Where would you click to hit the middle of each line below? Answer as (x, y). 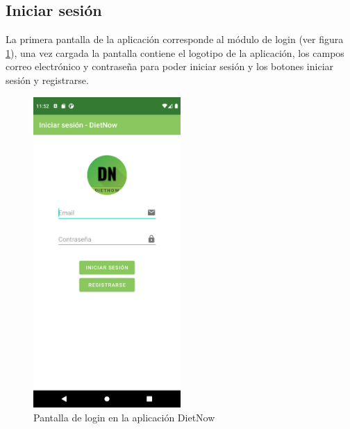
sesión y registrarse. (47, 79)
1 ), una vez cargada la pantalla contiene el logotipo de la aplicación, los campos (175, 52)
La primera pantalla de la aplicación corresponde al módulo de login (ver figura (175, 39)
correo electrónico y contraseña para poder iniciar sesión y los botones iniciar (170, 66)
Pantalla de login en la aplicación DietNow (124, 417)
